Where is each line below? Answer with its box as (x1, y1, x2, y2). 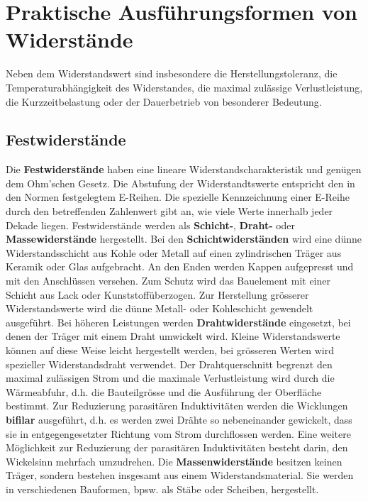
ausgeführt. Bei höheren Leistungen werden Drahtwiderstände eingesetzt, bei (6, 314, 351, 329)
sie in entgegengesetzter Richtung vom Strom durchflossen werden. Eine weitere (6, 426, 351, 441)
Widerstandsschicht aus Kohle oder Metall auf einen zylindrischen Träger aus (6, 245, 342, 260)
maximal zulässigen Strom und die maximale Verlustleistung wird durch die (6, 370, 335, 385)
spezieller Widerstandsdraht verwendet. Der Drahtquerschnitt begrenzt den (6, 356, 333, 371)
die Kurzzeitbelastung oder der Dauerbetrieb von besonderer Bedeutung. (6, 94, 322, 109)
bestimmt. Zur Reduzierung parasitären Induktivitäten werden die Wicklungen (6, 398, 348, 413)
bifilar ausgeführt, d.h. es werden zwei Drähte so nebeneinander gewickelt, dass (6, 412, 352, 426)
